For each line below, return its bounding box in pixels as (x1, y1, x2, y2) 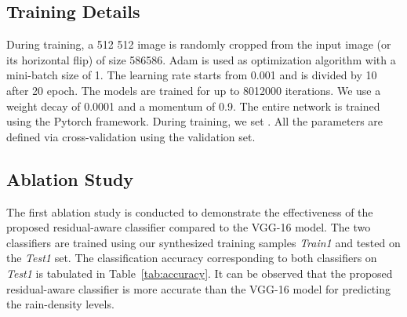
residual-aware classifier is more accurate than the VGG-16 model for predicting (6, 280, 391, 297)
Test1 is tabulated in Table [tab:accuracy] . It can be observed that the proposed (6, 264, 393, 281)
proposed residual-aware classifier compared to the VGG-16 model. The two (6, 219, 371, 235)
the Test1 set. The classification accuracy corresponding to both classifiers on (6, 250, 377, 266)
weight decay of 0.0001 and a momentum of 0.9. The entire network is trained (6, 97, 380, 114)
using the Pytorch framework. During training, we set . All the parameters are (6, 113, 383, 129)
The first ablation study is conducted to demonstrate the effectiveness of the (6, 203, 373, 220)
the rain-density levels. (6, 296, 114, 312)
